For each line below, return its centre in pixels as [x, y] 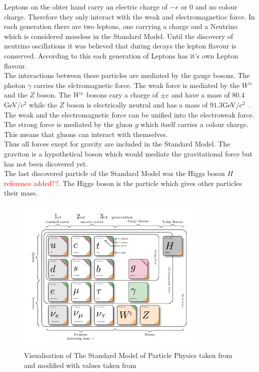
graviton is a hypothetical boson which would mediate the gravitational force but [128, 153]
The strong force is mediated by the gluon [68, 124]
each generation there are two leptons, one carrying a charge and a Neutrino [121, 26]
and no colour [216, 6]
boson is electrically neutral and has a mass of [137, 104]
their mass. [21, 193]
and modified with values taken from [80, 365]
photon [15, 85]
